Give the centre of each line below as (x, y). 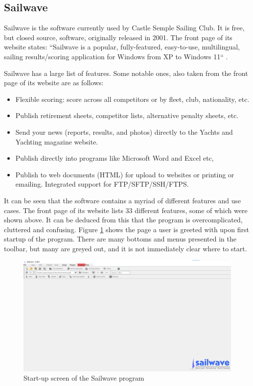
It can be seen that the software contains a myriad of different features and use (123, 200)
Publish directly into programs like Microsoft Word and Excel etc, (115, 158)
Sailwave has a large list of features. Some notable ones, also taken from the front (126, 73)
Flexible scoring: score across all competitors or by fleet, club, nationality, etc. (132, 99)
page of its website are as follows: (54, 83)
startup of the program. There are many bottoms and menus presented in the (120, 239)
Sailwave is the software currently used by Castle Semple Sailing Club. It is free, (124, 28)
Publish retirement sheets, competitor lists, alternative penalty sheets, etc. (127, 115)
